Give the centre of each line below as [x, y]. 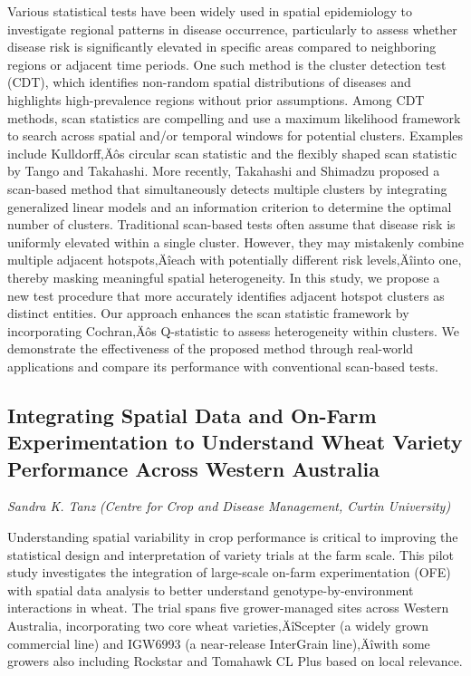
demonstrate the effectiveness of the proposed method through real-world [211, 348]
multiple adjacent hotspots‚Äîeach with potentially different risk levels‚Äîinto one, [235, 260]
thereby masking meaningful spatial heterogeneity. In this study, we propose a [224, 277]
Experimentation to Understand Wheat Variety [235, 442]
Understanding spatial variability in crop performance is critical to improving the [233, 537]
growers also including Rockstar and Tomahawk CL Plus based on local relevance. [235, 661]
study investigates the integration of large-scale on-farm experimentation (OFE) [229, 572]
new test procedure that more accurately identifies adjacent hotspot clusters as [226, 295]
